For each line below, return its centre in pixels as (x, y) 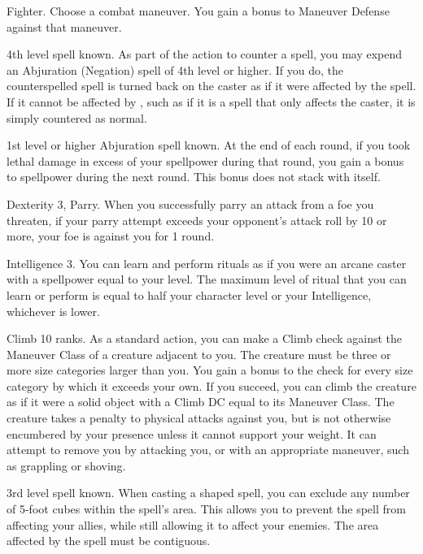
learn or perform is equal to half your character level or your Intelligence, (189, 294)
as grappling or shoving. (66, 465)
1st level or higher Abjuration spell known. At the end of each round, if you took (209, 145)
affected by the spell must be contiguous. (109, 541)
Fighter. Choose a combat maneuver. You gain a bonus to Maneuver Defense (198, 11)
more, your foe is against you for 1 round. (111, 236)
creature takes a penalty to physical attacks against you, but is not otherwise (199, 418)
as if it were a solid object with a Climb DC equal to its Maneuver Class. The (201, 402)
